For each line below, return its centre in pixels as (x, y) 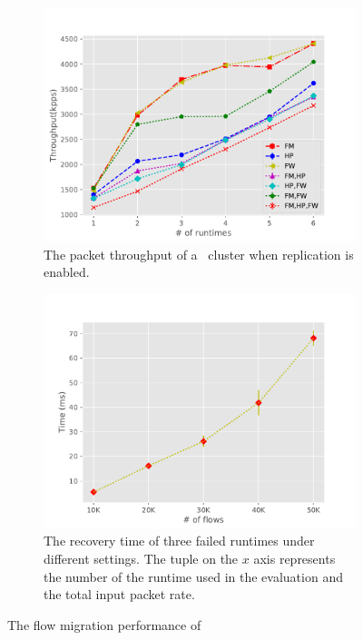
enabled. (67, 272)
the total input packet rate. (119, 594)
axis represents (294, 558)
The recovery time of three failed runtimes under (179, 541)
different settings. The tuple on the (141, 558)
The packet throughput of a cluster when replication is (199, 254)
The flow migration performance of (104, 624)
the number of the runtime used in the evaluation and (193, 576)
